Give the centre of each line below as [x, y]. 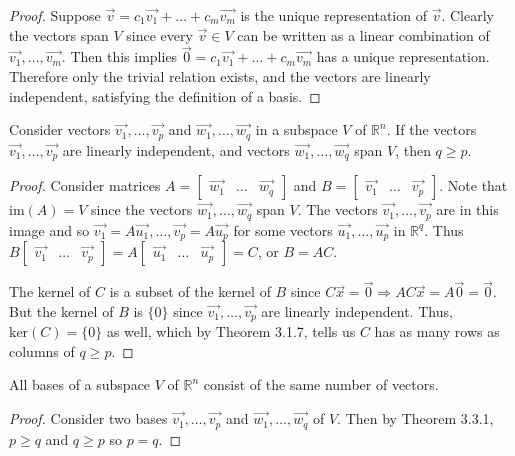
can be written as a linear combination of [363, 34]
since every [159, 34]
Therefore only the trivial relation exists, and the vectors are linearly [220, 76]
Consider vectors [60, 129]
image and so [49, 229]
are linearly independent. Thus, [357, 310]
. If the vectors [431, 129]
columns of [42, 350]
